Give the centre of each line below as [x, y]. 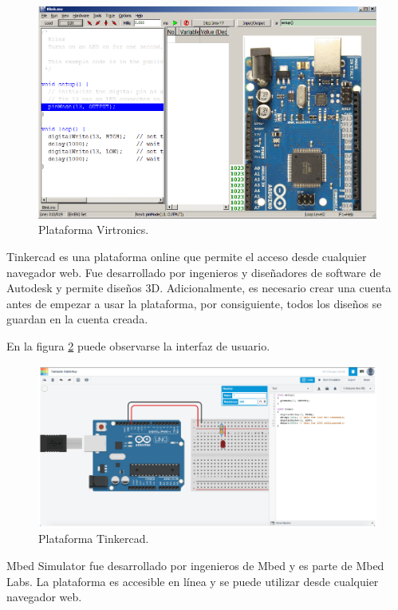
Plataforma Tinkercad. [94, 539]
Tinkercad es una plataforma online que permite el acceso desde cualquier [187, 256]
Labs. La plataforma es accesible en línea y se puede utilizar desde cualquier [193, 581]
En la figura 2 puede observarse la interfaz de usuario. [138, 345]
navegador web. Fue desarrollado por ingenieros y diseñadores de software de [194, 272]
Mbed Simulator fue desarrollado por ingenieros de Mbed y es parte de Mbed [195, 566]
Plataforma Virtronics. [94, 230]
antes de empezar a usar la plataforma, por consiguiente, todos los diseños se [194, 303]
